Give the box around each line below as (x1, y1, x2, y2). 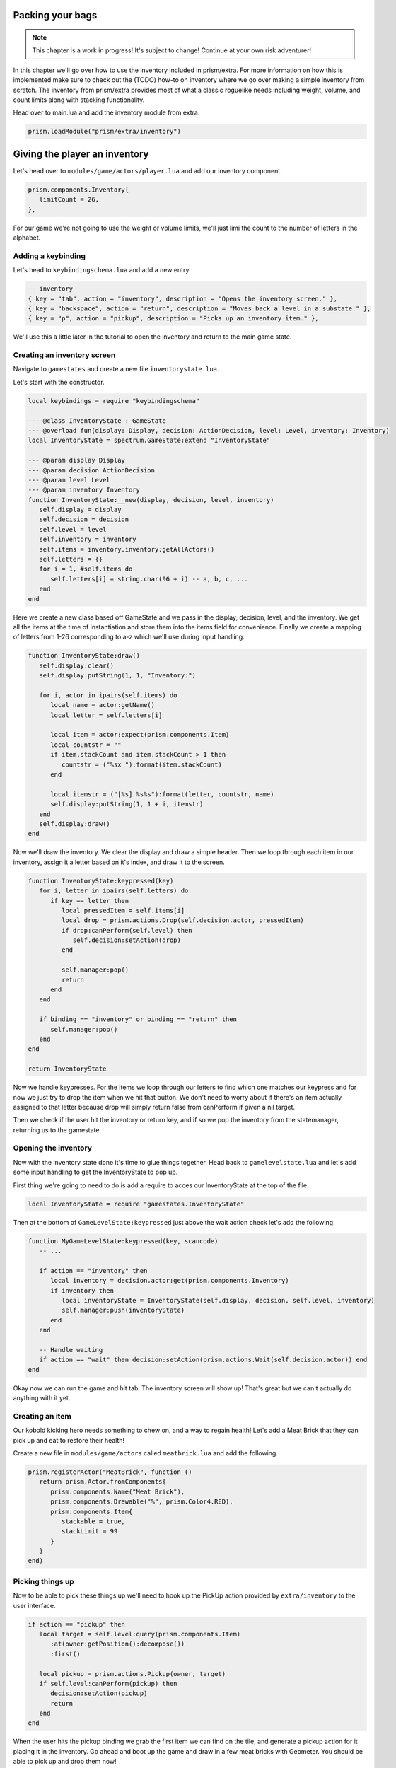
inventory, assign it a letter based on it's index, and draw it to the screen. (13, 858, 226, 866)
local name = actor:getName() (50, 701, 156, 709)
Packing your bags (13, 9, 98, 21)
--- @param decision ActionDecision (28, 466, 156, 474)
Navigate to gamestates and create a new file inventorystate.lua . (13, 365, 219, 373)
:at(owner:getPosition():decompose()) (50, 1640, 185, 1648)
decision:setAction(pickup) (50, 1690, 148, 1697)
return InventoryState (28, 1065, 107, 1073)
